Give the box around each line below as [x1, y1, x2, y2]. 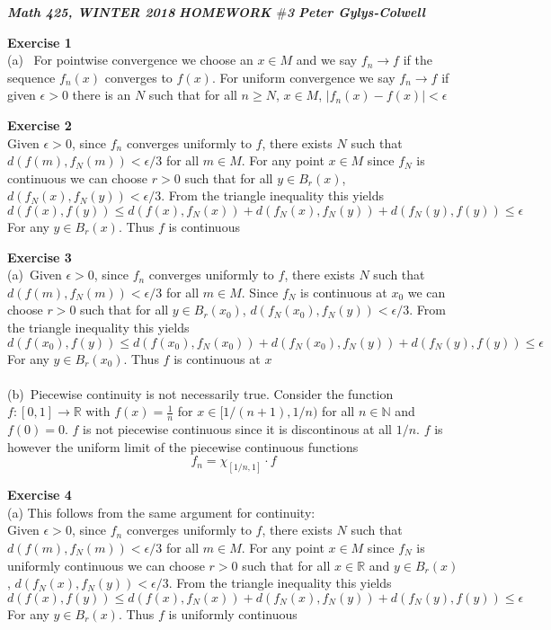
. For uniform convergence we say [211, 67, 395, 86]
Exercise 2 [7, 115, 72, 134]
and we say [296, 50, 358, 69]
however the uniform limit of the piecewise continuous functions [7, 437, 359, 456]
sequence [7, 67, 56, 86]
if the [403, 50, 432, 69]
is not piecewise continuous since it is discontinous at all [83, 420, 392, 439]
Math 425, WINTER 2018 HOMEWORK [7, 3, 271, 21]
